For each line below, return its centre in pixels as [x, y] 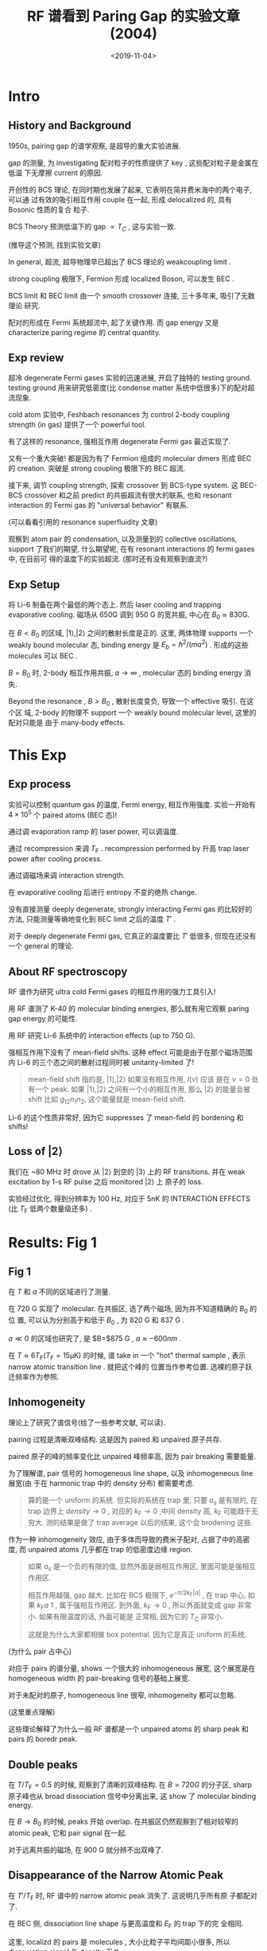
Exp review [36, 358]
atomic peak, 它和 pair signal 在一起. [68, 1832]
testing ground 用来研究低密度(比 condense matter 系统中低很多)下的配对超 [132, 388]
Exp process [40, 784]
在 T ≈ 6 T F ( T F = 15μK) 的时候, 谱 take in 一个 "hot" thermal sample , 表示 [127, 1356]
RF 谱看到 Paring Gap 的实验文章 [133, 16]
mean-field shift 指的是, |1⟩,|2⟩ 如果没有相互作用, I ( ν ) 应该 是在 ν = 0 [139, 1079]
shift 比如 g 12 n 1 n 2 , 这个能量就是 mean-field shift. [106, 1100]
